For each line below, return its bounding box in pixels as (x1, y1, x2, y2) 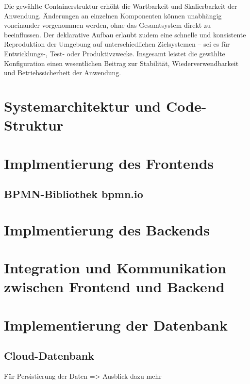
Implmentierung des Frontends (4, 153, 214, 173)
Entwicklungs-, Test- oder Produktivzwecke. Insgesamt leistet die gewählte (4, 48, 225, 58)
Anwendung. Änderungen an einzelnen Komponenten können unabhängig (4, 10, 222, 20)
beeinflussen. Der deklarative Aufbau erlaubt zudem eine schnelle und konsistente (4, 29, 246, 39)
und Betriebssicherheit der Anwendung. (4, 67, 121, 78)
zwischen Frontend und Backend (4, 277, 225, 297)
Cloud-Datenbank (4, 348, 94, 363)
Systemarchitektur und (4, 96, 161, 116)
